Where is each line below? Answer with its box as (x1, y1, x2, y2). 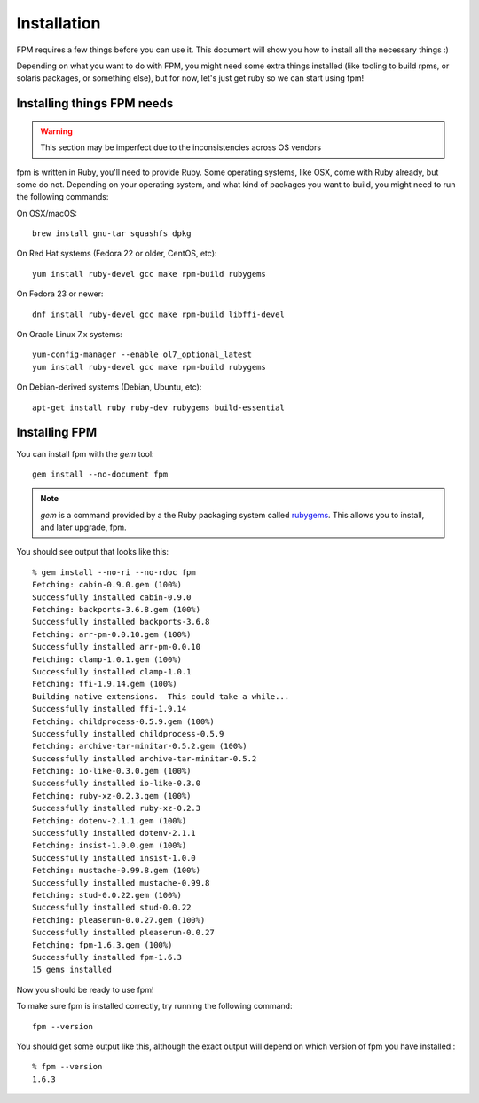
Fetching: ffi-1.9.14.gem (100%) (32, 679, 177, 689)
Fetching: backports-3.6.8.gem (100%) (32, 604, 201, 615)
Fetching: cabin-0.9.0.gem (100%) (32, 579, 182, 590)
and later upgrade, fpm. (40, 522, 128, 532)
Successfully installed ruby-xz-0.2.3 (32, 803, 201, 814)
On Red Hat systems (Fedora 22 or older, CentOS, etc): (16, 248, 217, 259)
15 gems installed (32, 965, 113, 975)
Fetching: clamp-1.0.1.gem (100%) (32, 654, 182, 665)
